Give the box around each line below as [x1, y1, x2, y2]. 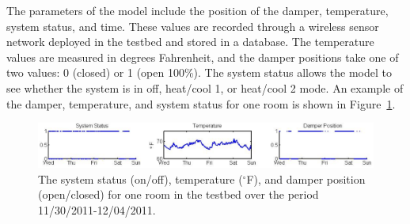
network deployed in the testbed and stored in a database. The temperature [6, 33, 374, 50]
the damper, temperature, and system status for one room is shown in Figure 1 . [6, 95, 396, 112]
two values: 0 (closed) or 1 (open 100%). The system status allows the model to [6, 64, 392, 81]
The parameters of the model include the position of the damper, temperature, [6, 2, 389, 18]
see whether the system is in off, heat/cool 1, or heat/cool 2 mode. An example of [6, 79, 404, 96]
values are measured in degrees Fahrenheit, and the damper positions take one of [6, 48, 399, 65]
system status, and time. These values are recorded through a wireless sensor [6, 17, 379, 34]
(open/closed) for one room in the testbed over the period [38, 186, 319, 203]
